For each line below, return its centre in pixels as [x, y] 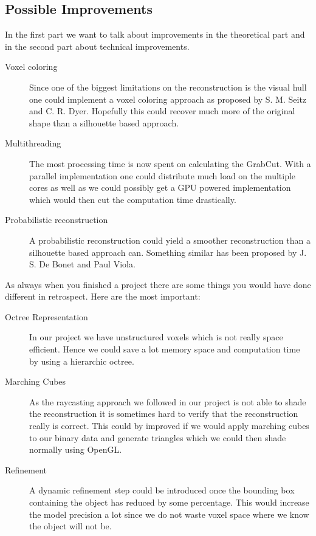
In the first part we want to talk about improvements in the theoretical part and [155, 34]
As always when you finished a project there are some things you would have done [158, 284]
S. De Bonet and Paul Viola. [82, 264]
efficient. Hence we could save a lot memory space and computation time [165, 349]
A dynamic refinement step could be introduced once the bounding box [162, 490]
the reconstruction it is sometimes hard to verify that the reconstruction [164, 414]
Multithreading [33, 143]
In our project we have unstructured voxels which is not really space [156, 337]
